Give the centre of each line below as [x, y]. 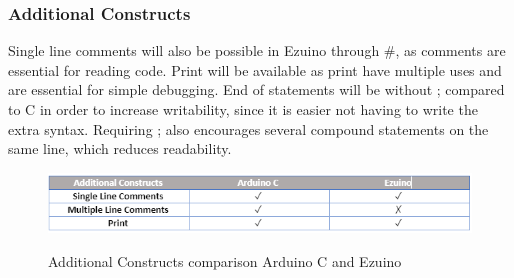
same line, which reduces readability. [120, 148]
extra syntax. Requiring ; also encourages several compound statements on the [248, 128]
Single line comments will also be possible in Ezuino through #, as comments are [257, 50]
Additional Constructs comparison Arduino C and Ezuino [225, 260]
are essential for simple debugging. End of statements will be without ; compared [256, 89]
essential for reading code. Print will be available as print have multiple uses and [255, 69]
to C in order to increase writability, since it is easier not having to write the [243, 109]
